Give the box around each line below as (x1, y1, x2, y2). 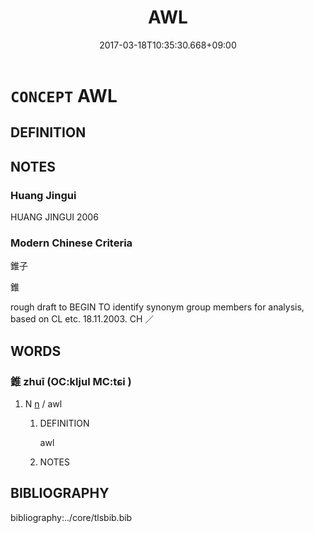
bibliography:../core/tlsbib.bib (10, 511, 133, 523)
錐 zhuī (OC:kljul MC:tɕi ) (10, 374, 132, 388)
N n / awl (24, 398, 63, 410)
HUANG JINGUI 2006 (10, 211, 99, 223)
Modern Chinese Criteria (10, 236, 133, 250)
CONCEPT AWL (10, 84, 118, 107)
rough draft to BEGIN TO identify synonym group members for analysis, (10, 301, 305, 313)
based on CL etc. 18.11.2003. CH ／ (10, 313, 155, 325)
